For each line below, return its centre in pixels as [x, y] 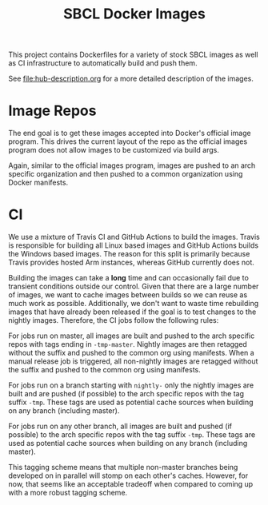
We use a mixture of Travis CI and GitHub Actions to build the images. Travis [134, 237]
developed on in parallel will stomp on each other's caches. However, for [128, 475]
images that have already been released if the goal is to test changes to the [132, 312]
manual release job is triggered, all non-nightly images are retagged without [133, 361]
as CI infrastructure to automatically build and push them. [103, 63]
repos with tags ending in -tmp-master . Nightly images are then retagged [128, 344]
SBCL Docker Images [134, 14]
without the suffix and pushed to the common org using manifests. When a [131, 353]
